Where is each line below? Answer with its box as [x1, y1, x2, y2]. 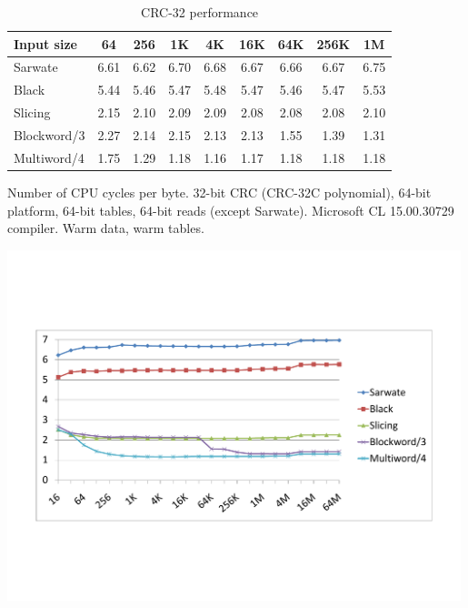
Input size [14, 34, 77, 53]
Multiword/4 [14, 147, 85, 167]
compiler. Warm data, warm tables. [7, 218, 204, 238]
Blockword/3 [14, 125, 85, 144]
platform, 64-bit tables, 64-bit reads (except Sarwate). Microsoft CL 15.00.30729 [7, 200, 454, 219]
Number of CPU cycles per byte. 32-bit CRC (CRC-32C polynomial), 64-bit [7, 182, 432, 201]
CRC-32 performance [141, 3, 259, 21]
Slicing [14, 103, 51, 122]
